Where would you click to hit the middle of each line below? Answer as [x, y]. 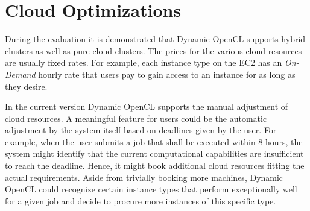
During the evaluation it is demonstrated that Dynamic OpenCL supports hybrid [155, 39]
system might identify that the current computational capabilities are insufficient [154, 153]
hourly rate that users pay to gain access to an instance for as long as [167, 74]
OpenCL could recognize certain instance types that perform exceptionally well [151, 189]
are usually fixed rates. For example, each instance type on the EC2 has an [144, 62]
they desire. [26, 86]
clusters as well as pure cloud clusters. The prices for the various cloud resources [153, 50]
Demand [20, 74]
